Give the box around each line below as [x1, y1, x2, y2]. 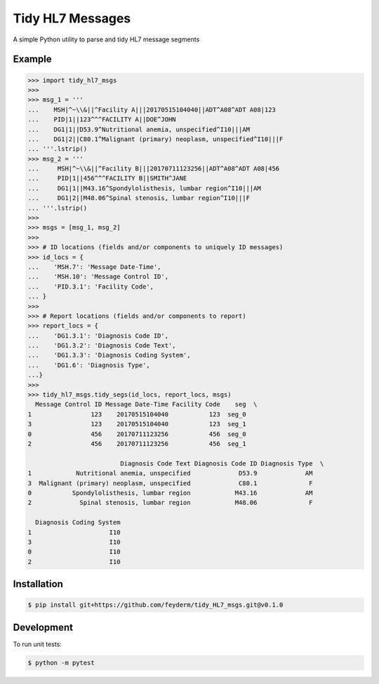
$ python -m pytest [27, 659, 95, 666]
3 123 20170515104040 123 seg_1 [27, 420, 246, 428]
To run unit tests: [13, 640, 62, 648]
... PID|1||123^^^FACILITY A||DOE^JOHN [27, 116, 176, 124]
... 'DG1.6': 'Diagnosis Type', [27, 361, 150, 369]
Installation [13, 578, 63, 590]
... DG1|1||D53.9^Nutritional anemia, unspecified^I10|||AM [27, 125, 251, 133]
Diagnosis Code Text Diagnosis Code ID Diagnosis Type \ [120, 459, 324, 467]
